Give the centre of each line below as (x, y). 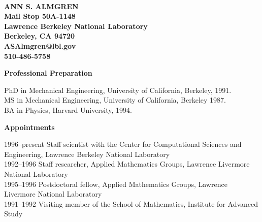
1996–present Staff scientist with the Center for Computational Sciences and (123, 144)
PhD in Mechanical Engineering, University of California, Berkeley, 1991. (118, 90)
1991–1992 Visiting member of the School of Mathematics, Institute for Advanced (131, 203)
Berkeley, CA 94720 (40, 36)
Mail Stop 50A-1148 (40, 16)
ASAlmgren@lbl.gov (40, 45)
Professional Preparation (48, 73)
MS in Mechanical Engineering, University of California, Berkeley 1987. (115, 100)
